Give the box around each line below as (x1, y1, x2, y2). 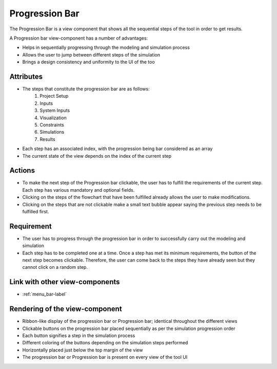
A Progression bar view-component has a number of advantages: (9, 35, 148, 41)
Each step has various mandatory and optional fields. (22, 187, 135, 193)
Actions (9, 166, 35, 175)
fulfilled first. (22, 209, 49, 214)
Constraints (39, 121, 64, 128)
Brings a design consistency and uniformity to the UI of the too (22, 59, 155, 65)
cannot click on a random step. (22, 264, 88, 270)
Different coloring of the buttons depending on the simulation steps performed (22, 340, 188, 346)
